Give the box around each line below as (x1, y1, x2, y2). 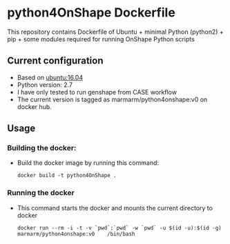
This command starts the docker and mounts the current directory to (17, 203, 213, 212)
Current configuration (7, 55, 104, 67)
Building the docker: (7, 143, 77, 153)
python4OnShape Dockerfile (7, 5, 176, 21)
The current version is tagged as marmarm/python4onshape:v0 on (17, 95, 208, 103)
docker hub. (17, 102, 52, 111)
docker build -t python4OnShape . (17, 172, 117, 179)
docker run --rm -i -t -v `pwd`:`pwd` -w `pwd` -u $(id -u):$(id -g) (17, 224, 222, 232)
